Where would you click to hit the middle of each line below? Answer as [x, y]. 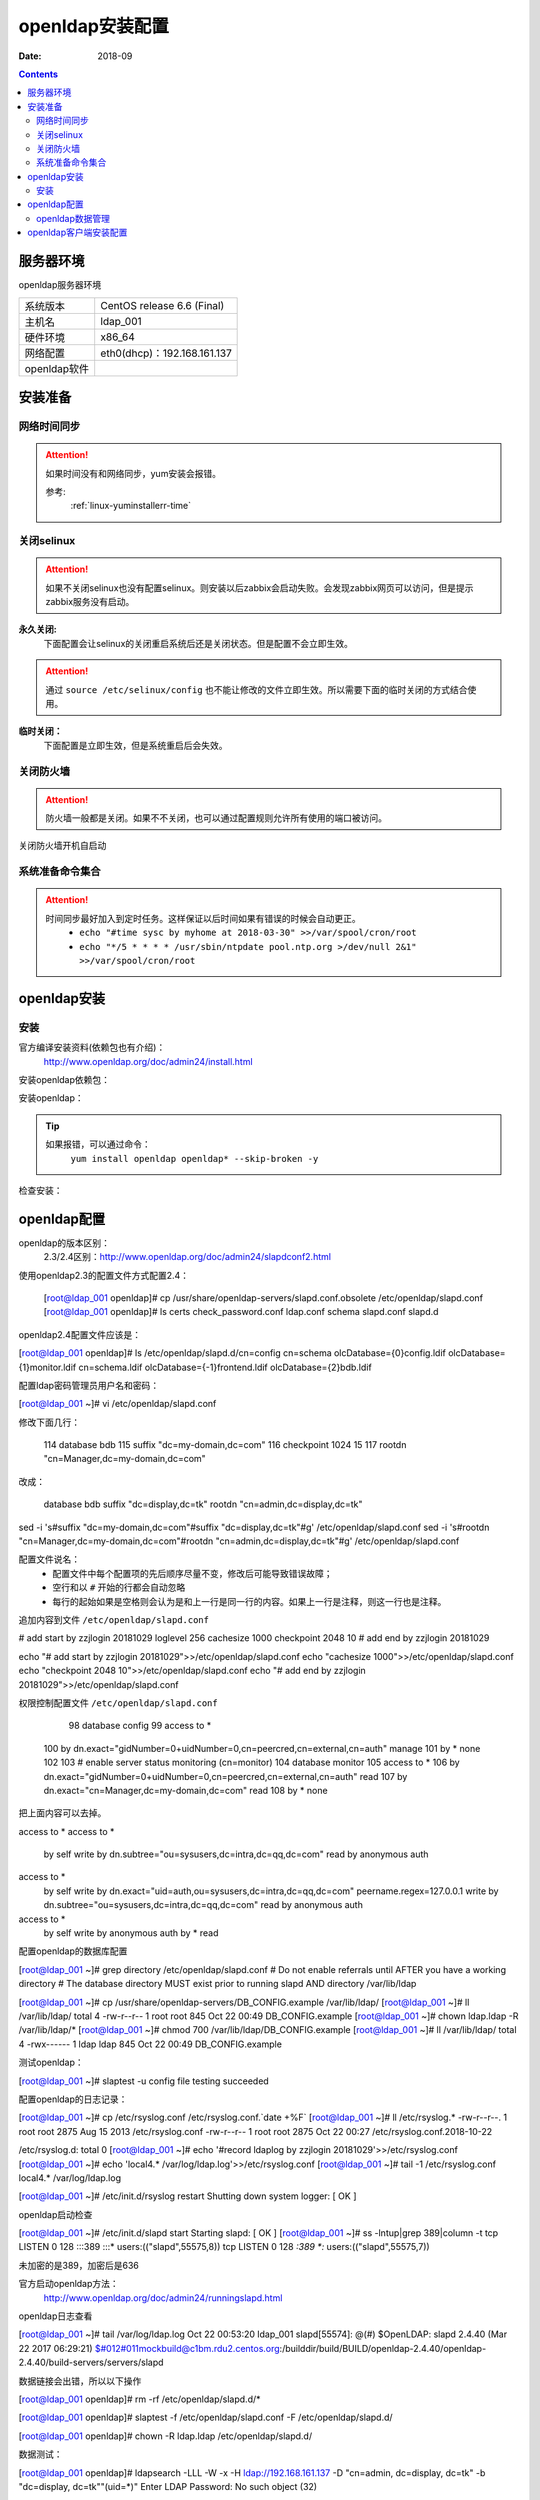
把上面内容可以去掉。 [62, 1813]
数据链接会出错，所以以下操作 [80, 2381]
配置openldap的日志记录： [73, 2099]
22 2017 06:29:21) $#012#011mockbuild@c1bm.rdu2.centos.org [149, 2348]
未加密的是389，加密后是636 [79, 2265]
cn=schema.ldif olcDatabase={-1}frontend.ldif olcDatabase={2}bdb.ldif [225, 1367]
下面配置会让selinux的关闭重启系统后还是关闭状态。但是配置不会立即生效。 [198, 643]
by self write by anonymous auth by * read [131, 1933]
